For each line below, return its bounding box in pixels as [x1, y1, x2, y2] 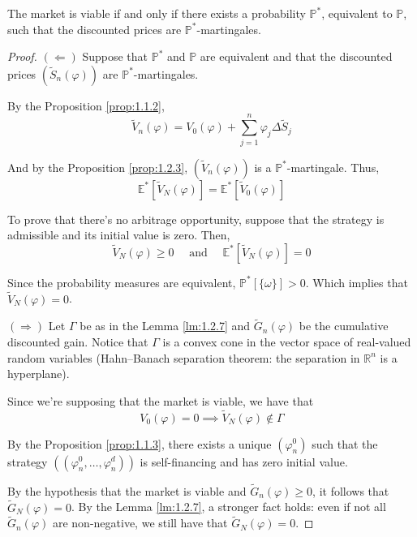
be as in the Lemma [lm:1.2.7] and [80, 317, 251, 334]
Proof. [7, 48, 37, 65]
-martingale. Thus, [286, 158, 380, 175]
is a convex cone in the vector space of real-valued [162, 333, 411, 350]
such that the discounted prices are [7, 20, 182, 37]
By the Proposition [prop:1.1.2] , [7, 97, 165, 114]
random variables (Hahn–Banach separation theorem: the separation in [7, 349, 360, 366]
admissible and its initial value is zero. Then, [7, 226, 230, 243]
